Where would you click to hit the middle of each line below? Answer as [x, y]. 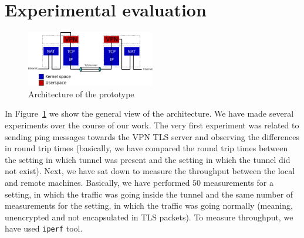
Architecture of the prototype [81, 93]
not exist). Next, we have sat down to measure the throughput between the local [150, 171]
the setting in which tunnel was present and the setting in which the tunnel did [148, 159]
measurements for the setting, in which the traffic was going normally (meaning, [149, 205]
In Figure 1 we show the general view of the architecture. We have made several [149, 113]
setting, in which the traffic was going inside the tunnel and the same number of [149, 194]
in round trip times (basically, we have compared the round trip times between [146, 148]
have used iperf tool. [44, 228]
